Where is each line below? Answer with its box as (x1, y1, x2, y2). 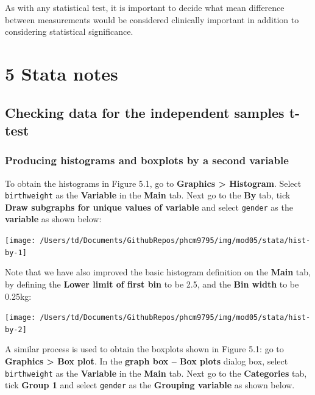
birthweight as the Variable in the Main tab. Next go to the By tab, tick (5, 189, 291, 201)
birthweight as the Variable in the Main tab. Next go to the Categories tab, (5, 366, 307, 379)
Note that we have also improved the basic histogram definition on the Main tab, (5, 266, 311, 278)
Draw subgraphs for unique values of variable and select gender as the (5, 200, 293, 213)
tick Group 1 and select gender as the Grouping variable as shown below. (5, 379, 295, 391)
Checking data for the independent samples (5, 103, 285, 121)
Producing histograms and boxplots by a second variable (5, 153, 289, 168)
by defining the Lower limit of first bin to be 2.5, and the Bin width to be (5, 277, 299, 290)
